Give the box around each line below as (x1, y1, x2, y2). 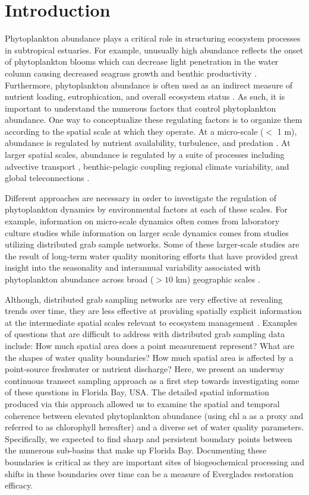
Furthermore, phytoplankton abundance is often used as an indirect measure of (5, 78, 293, 91)
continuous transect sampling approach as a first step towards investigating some (5, 374, 299, 386)
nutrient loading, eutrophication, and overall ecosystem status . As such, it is (5, 90, 285, 103)
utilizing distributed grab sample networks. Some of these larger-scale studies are (5, 238, 299, 250)
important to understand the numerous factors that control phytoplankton (5, 101, 276, 114)
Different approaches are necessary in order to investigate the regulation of (5, 191, 276, 204)
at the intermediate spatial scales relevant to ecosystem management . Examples (5, 316, 298, 328)
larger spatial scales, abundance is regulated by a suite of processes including (5, 148, 285, 161)
